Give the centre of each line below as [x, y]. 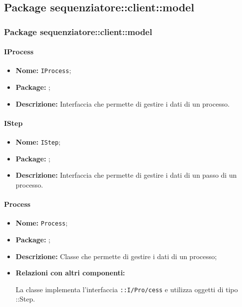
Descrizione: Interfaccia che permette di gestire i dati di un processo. [122, 103]
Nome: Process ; [42, 223]
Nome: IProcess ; [43, 70]
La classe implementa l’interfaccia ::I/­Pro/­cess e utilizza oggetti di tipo [127, 289]
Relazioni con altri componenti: [70, 273]
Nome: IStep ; [38, 142]
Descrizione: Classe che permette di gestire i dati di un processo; [116, 256]
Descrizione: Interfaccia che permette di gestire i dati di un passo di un [126, 175]
